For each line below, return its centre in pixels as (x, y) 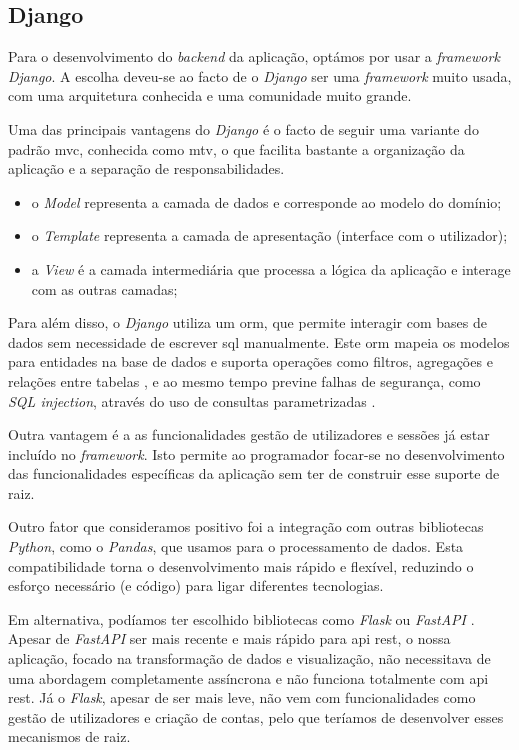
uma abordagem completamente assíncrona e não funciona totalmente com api (248, 677)
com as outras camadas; (104, 288)
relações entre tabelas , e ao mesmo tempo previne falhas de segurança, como (244, 380)
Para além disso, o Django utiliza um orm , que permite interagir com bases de (247, 322)
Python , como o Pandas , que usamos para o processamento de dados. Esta (236, 546)
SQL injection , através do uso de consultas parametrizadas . (192, 400)
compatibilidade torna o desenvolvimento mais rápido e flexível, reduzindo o (241, 565)
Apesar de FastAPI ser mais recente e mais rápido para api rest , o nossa (229, 638)
